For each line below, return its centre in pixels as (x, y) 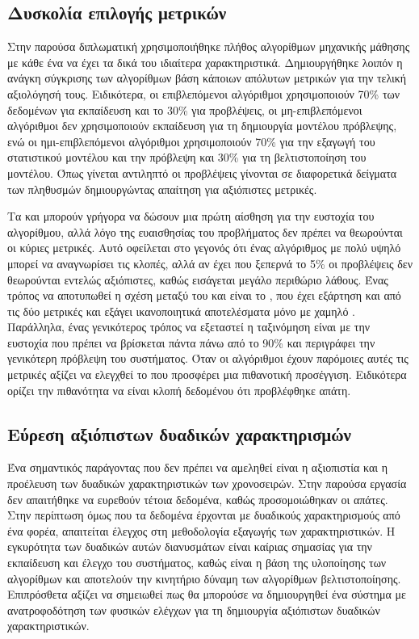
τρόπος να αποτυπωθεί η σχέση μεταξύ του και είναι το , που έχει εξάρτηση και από (204, 295)
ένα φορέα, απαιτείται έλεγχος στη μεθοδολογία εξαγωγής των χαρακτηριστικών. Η (201, 530)
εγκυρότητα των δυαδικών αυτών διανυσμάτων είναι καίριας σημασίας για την (190, 547)
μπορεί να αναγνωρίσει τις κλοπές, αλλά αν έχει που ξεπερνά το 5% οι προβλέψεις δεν (210, 263)
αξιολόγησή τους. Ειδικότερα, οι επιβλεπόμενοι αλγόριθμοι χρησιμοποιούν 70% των (204, 93)
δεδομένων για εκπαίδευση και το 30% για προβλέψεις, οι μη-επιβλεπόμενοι (185, 109)
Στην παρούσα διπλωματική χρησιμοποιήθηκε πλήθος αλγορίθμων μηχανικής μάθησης (209, 46)
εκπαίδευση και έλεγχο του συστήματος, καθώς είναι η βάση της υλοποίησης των (197, 563)
